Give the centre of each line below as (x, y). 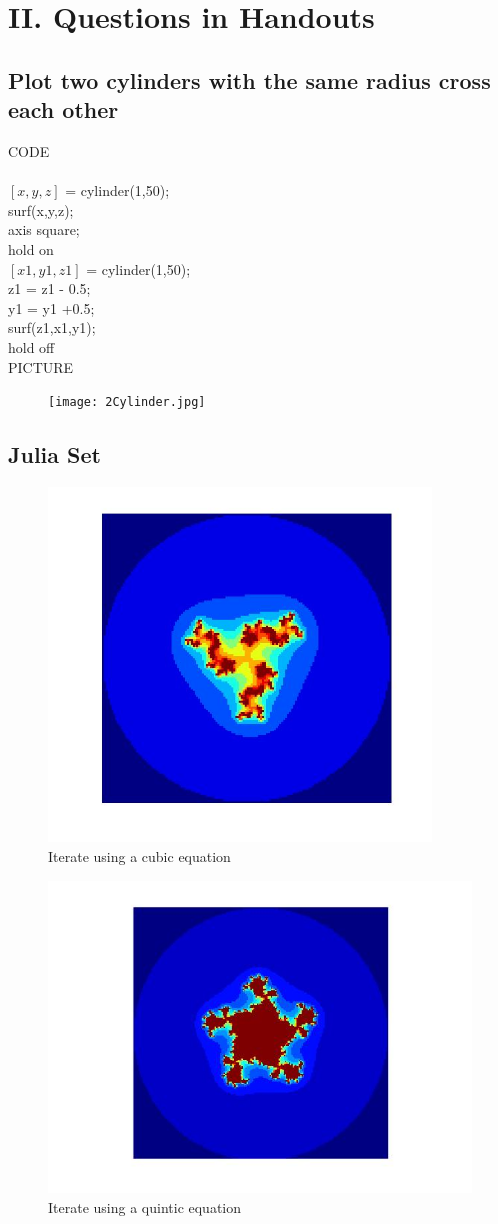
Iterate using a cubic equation (139, 855)
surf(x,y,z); (41, 209)
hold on (31, 248)
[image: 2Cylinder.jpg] (127, 402)
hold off (31, 346)
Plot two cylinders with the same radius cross (249, 79)
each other (63, 109)
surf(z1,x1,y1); (52, 327)
